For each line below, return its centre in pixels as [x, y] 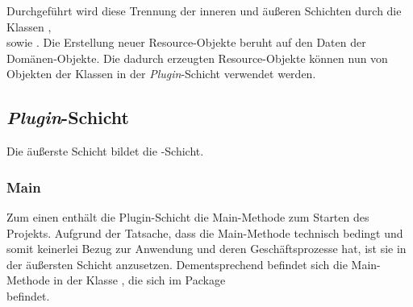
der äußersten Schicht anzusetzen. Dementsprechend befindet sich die [177, 264]
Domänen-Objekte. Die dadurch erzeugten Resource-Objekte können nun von [197, 58]
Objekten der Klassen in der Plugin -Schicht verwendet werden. [161, 74]
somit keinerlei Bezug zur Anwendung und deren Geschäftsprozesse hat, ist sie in [206, 249]
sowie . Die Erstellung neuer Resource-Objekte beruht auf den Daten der [186, 42]
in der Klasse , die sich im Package [140, 280]
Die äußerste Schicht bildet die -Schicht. [105, 151]
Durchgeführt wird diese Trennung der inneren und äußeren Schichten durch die [204, 10]
